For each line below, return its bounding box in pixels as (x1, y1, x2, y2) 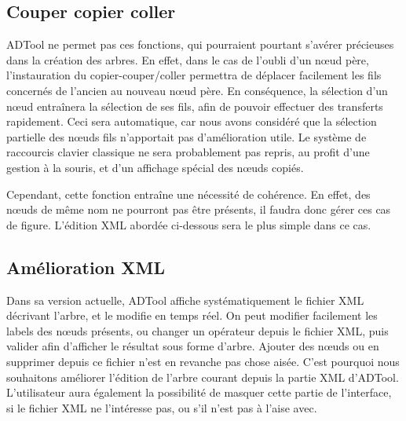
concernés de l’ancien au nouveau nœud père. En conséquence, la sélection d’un (6, 82, 388, 98)
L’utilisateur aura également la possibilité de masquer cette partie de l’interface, (6, 384, 392, 401)
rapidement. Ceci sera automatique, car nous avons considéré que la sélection (6, 113, 377, 130)
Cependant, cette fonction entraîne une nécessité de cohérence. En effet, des (6, 185, 371, 202)
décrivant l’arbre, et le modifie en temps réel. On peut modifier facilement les (6, 307, 378, 324)
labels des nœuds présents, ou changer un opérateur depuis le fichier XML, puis (6, 322, 389, 339)
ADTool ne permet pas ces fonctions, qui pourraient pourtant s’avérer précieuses (6, 36, 394, 53)
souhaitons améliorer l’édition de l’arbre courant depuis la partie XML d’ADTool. (6, 368, 399, 385)
